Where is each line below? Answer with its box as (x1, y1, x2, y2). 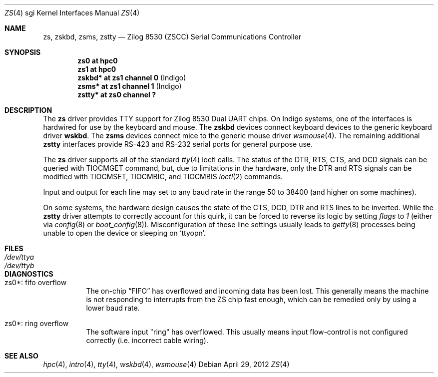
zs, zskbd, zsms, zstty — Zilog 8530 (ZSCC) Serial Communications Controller (43, 32, 302, 41)
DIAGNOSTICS (4, 270, 53, 278)
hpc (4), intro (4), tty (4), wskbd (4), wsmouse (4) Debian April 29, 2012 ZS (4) (43, 360, 290, 369)
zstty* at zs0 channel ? (77, 90, 156, 99)
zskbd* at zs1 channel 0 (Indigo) (77, 73, 186, 82)
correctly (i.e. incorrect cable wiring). (86, 336, 208, 345)
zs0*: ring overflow (4, 319, 69, 328)
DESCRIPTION (4, 106, 52, 114)
